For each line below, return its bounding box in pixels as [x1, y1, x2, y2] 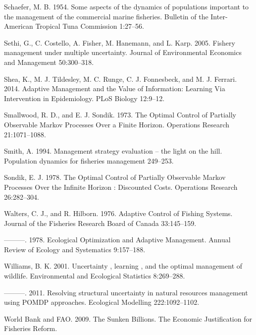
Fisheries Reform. [4, 323, 57, 334]
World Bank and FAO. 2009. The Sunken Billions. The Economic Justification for [4, 313, 252, 324]
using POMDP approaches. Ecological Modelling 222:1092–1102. [4, 297, 200, 307]
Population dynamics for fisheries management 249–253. [4, 155, 174, 166]
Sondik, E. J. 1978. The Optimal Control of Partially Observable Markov [4, 172, 226, 182]
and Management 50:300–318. [4, 56, 94, 67]
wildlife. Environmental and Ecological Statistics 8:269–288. [4, 271, 185, 281]
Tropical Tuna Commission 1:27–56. [35, 21, 144, 31]
